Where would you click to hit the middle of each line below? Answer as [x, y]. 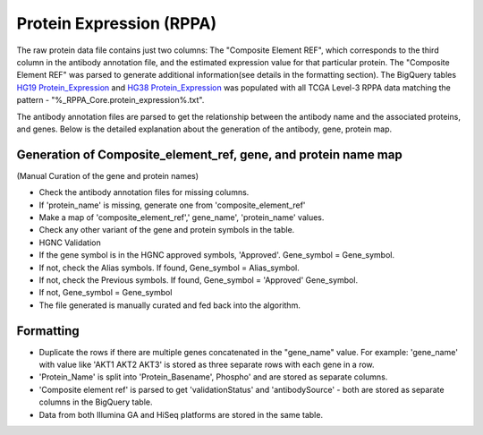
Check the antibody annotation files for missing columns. [144, 192]
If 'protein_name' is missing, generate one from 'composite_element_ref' [172, 205]
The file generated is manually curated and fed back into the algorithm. [170, 305]
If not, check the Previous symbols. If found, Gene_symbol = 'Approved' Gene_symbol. [198, 280]
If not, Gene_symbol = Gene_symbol [106, 293]
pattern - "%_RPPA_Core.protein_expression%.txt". [110, 100]
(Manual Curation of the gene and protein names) [108, 175]
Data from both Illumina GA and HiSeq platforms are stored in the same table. [181, 414]
